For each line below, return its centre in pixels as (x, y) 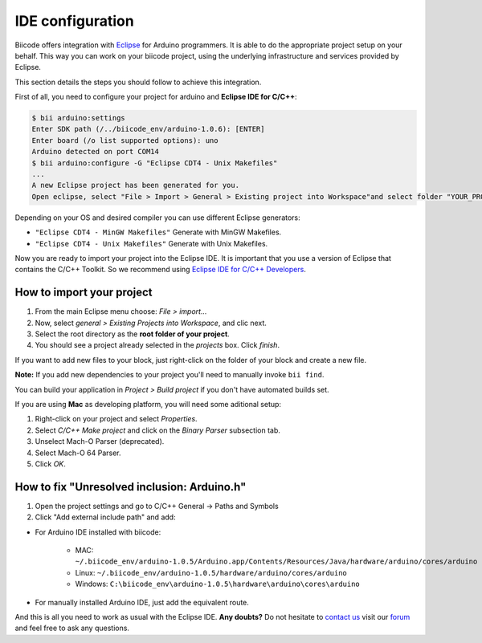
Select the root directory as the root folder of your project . (133, 334)
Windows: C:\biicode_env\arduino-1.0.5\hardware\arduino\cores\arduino (218, 584)
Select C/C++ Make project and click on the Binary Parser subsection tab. (158, 430)
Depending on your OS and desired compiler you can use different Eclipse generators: (157, 218)
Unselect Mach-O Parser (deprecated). (100, 442)
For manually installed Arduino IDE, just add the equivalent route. (142, 602)
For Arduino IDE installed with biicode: (98, 532)
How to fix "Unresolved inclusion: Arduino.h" (131, 487)
